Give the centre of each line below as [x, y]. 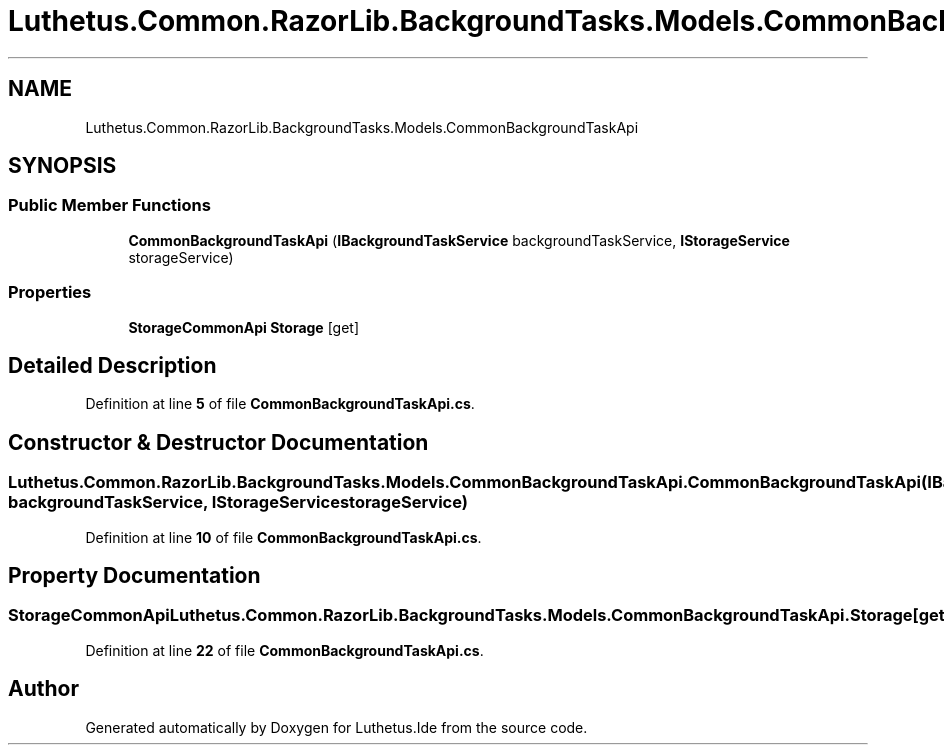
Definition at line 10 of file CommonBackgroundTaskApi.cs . [283, 537]
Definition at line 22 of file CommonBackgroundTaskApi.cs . [284, 650]
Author [43, 689]
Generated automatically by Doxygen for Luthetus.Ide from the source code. [336, 727]
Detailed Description [112, 365]
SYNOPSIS [62, 166]
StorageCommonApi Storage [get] [244, 327]
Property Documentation [134, 576]
